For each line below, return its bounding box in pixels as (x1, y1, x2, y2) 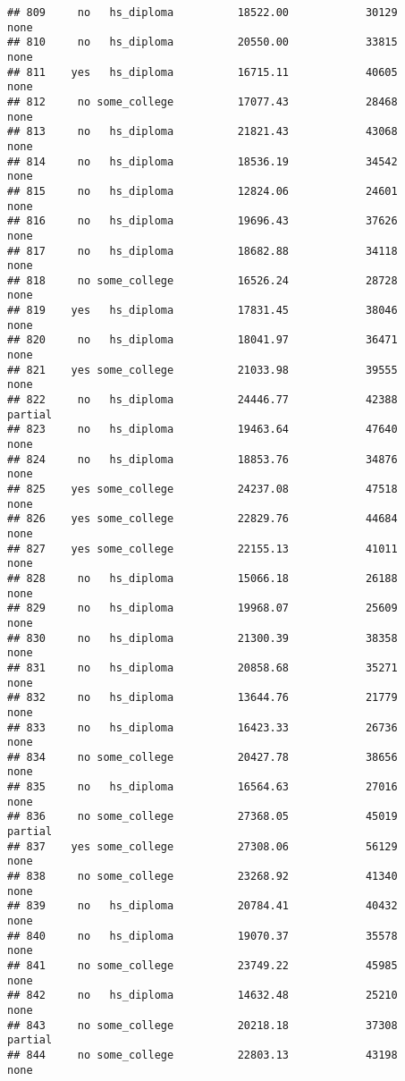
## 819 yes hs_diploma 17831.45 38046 (7, 304, 398, 317)
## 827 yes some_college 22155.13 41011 (7, 542, 398, 555)
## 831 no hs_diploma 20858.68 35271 (7, 661, 398, 674)
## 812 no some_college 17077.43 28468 (7, 95, 398, 108)
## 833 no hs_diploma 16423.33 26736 (7, 721, 398, 734)
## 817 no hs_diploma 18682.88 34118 (7, 244, 398, 258)
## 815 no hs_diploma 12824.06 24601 (7, 184, 398, 198)
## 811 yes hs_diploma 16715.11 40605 (7, 65, 398, 79)
